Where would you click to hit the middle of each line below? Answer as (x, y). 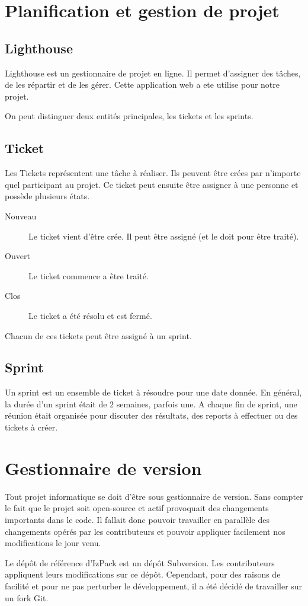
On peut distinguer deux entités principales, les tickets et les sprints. (129, 116)
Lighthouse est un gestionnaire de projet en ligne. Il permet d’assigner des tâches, (153, 73)
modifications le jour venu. (53, 543)
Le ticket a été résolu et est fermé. (90, 315)
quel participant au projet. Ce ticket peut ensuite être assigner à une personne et (152, 184)
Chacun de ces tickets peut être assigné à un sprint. (98, 335)
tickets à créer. (31, 427)
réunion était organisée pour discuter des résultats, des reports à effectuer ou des (151, 415)
